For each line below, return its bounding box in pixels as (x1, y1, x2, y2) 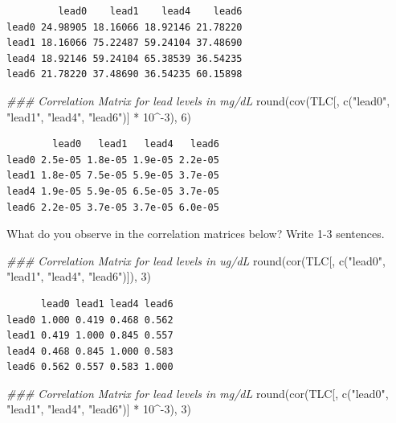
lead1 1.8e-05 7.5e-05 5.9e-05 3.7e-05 (6, 170, 219, 182)
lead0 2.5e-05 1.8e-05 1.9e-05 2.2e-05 (6, 154, 219, 166)
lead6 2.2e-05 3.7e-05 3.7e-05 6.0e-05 (6, 201, 219, 213)
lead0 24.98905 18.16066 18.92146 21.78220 (6, 21, 243, 33)
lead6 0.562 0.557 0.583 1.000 (6, 361, 174, 373)
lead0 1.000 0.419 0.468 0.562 (6, 314, 174, 326)
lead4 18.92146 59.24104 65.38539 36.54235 (6, 52, 243, 64)
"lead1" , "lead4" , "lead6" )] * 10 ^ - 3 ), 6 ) (6, 108, 191, 125)
